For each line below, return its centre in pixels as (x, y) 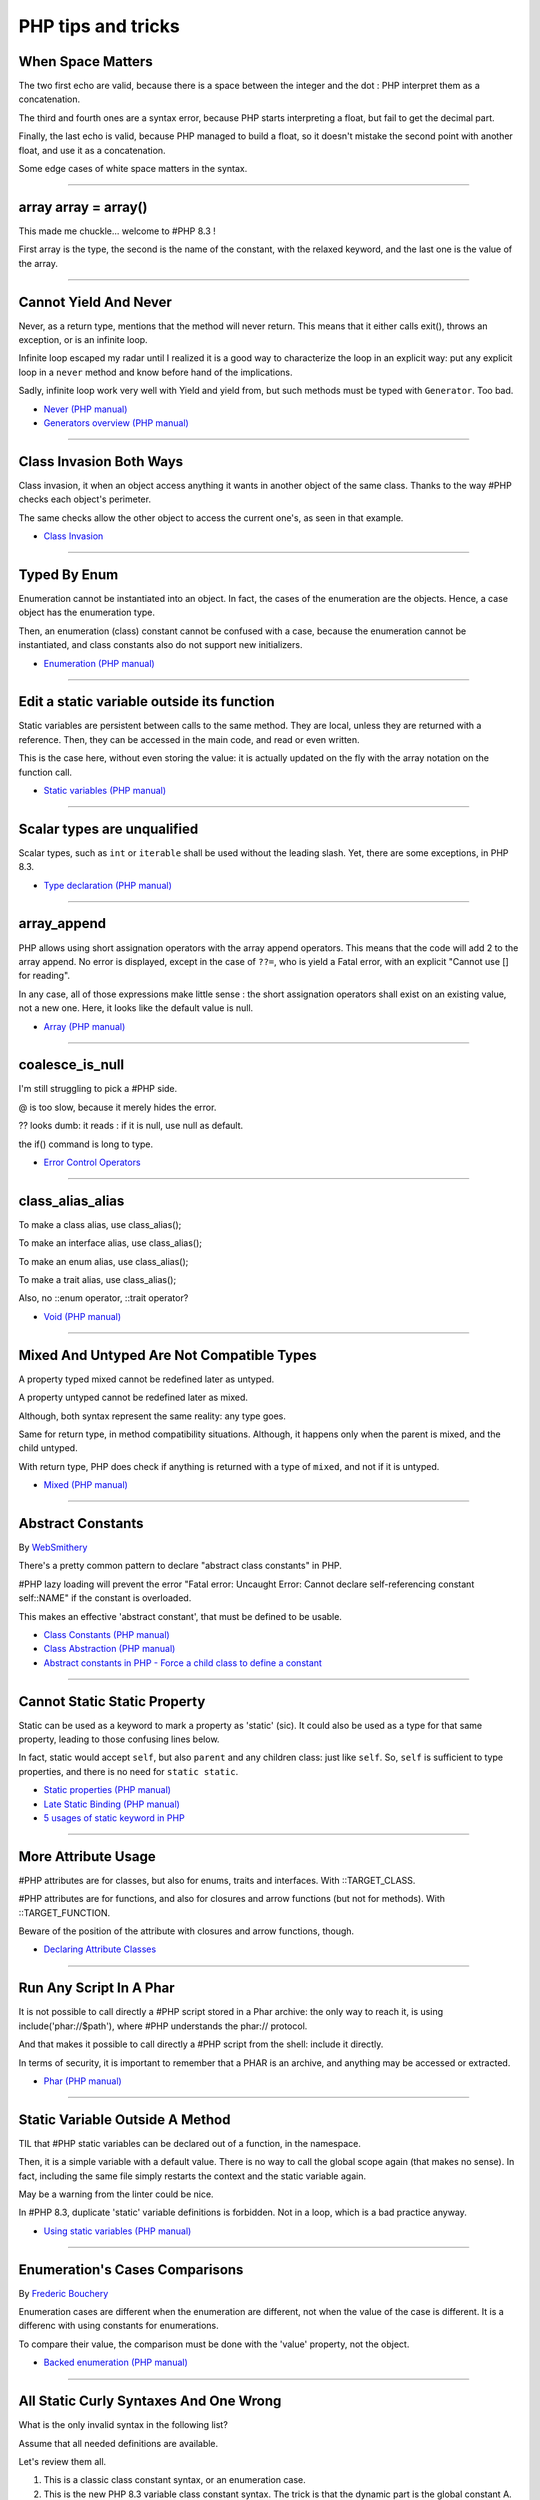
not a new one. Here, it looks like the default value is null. (136, 1008)
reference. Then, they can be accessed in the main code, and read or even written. (189, 739)
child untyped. (48, 1448)
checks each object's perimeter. (85, 499)
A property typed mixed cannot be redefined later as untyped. (146, 1379)
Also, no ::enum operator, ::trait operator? (103, 1298)
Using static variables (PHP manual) (117, 2231)
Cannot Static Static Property (112, 1701)
